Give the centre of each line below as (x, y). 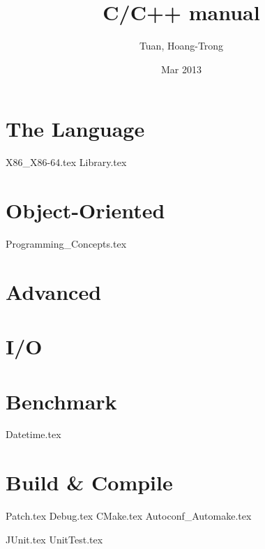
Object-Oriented (85, 210)
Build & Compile (89, 482)
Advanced (54, 291)
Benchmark (61, 401)
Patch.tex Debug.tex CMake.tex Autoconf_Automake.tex (129, 516)
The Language (75, 129)
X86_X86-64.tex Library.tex (66, 162)
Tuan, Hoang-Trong (181, 46)
